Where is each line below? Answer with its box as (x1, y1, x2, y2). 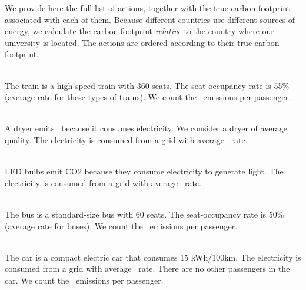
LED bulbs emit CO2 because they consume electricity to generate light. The (5, 165, 284, 177)
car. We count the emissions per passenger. (5, 273, 164, 286)
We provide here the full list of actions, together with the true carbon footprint (5, 2, 290, 14)
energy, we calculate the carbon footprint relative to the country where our (5, 25, 274, 37)
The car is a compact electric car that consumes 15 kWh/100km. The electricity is (5, 251, 301, 263)
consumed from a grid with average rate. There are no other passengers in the (5, 262, 290, 275)
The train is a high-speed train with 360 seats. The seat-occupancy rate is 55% (5, 79, 290, 91)
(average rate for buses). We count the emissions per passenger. (5, 219, 238, 232)
